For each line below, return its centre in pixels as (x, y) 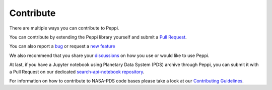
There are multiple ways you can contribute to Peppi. (64, 28)
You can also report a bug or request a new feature (62, 46)
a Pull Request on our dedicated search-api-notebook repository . (77, 71)
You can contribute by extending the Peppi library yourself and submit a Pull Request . (98, 37)
